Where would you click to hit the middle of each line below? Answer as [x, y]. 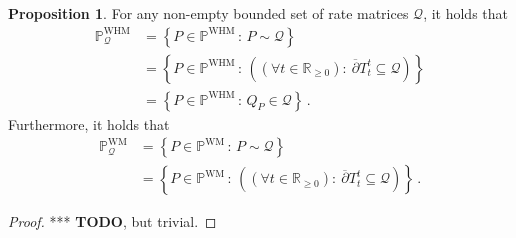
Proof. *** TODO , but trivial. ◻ [112, 221]
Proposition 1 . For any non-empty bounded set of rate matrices [208, 13]
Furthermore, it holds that [89, 123]
